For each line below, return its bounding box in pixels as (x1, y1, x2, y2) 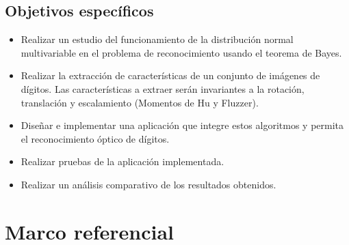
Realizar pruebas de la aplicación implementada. (21, 154, 224, 169)
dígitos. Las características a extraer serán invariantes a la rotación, (21, 81, 305, 96)
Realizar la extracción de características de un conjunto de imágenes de (21, 68, 320, 83)
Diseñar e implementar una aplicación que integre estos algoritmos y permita (21, 118, 344, 132)
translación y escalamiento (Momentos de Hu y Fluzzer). (21, 95, 259, 109)
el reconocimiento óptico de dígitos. (21, 131, 170, 145)
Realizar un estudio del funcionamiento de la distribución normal (21, 32, 294, 46)
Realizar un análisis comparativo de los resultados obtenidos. (21, 177, 276, 191)
